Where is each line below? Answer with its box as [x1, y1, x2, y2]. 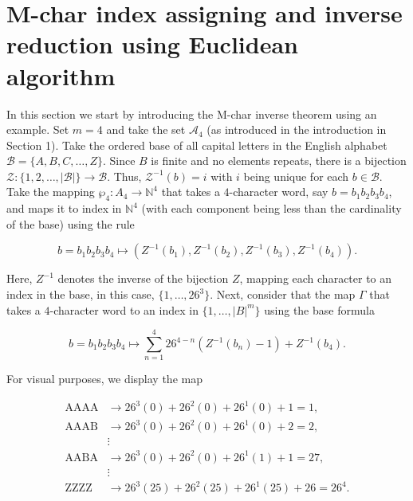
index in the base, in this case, [6, 286, 155, 303]
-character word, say [229, 183, 328, 200]
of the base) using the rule [6, 215, 135, 232]
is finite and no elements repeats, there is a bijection [151, 152, 407, 169]
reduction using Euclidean [6, 28, 298, 61]
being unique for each [243, 167, 349, 184]
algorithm [6, 59, 116, 92]
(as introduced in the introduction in [206, 121, 387, 138]
